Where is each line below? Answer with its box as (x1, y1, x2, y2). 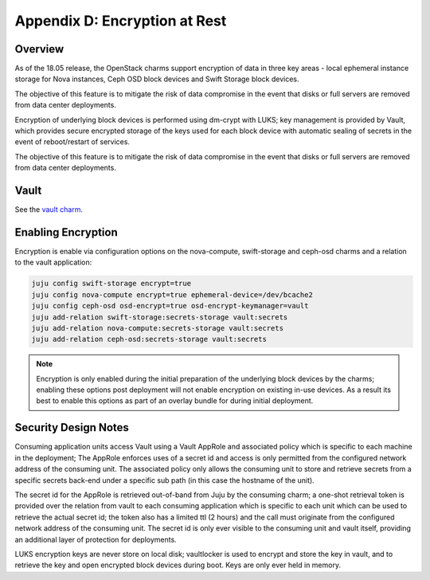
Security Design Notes (14, 421, 129, 434)
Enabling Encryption (14, 225, 119, 239)
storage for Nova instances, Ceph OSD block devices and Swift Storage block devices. (14, 74, 299, 84)
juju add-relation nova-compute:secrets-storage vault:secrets (31, 323, 284, 332)
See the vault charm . (14, 205, 84, 214)
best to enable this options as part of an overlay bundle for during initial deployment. (36, 396, 314, 406)
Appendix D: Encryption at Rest (14, 12, 227, 29)
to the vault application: (14, 257, 92, 267)
